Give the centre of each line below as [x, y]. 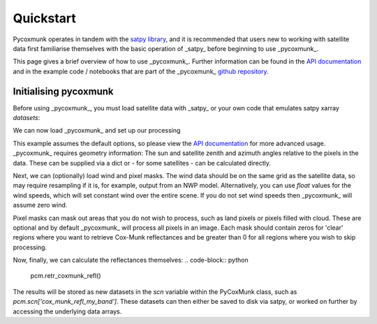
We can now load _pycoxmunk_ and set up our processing [97, 131]
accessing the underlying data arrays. [67, 311]
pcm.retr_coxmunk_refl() [66, 276]
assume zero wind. [40, 205]
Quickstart [45, 18]
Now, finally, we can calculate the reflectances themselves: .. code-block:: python [131, 260]
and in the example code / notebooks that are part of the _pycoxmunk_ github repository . [141, 71]
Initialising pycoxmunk [63, 91]
